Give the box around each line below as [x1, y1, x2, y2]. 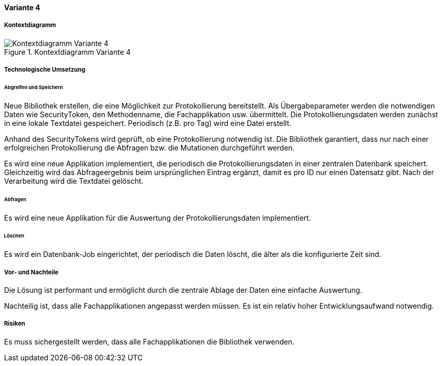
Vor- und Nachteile [4, 268, 58, 276]
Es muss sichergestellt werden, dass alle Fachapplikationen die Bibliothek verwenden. [4, 337, 295, 346]
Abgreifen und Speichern [4, 84, 63, 91]
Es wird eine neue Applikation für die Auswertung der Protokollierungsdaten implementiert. [4, 213, 311, 222]
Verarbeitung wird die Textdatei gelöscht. [4, 176, 144, 185]
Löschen [4, 233, 25, 239]
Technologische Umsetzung [4, 66, 86, 74]
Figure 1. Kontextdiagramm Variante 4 [4, 47, 131, 56]
